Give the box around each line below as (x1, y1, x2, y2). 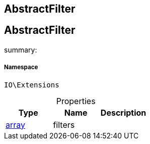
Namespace (4, 64, 38, 71)
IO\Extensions (4, 80, 59, 89)
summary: (4, 45, 37, 54)
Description (100, 107, 146, 118)
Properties (56, 95, 96, 106)
